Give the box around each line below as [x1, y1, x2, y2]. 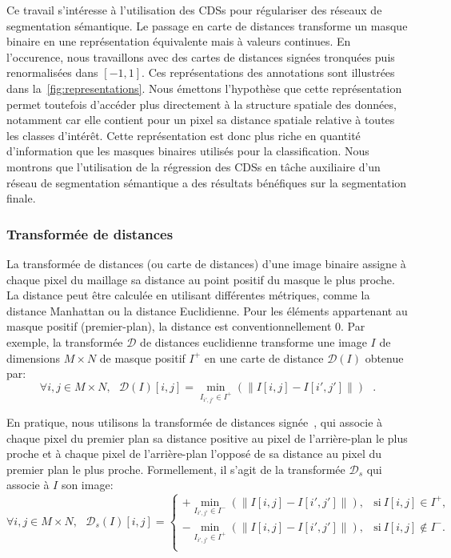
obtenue [365, 349, 404, 366]
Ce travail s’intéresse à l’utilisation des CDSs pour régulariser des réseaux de [6, 2, 382, 18]
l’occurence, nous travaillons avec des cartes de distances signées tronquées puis [6, 48, 395, 65]
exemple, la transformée [6, 333, 123, 350]
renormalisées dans [6, 64, 98, 81]
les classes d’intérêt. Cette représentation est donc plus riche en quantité [6, 126, 361, 143]
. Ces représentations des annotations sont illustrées [142, 64, 395, 81]
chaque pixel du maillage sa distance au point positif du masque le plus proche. [6, 271, 395, 287]
